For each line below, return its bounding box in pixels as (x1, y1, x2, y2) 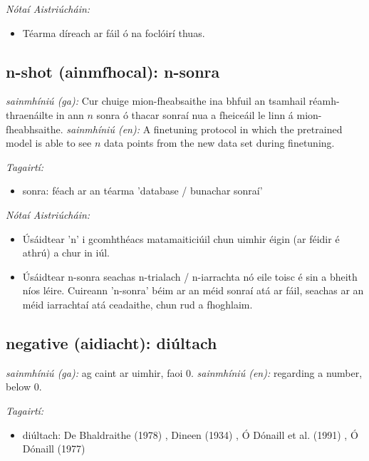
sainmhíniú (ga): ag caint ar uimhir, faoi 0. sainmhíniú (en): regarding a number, (6, 365, 363, 380)
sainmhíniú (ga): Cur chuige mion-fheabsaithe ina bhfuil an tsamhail (6, 93, 306, 108)
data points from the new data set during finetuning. (104, 135, 335, 150)
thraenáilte (6, 107, 53, 122)
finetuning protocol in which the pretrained (153, 121, 343, 136)
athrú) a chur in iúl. (22, 245, 110, 260)
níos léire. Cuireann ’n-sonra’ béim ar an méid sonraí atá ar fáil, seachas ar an (22, 283, 364, 298)
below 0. (6, 379, 42, 394)
